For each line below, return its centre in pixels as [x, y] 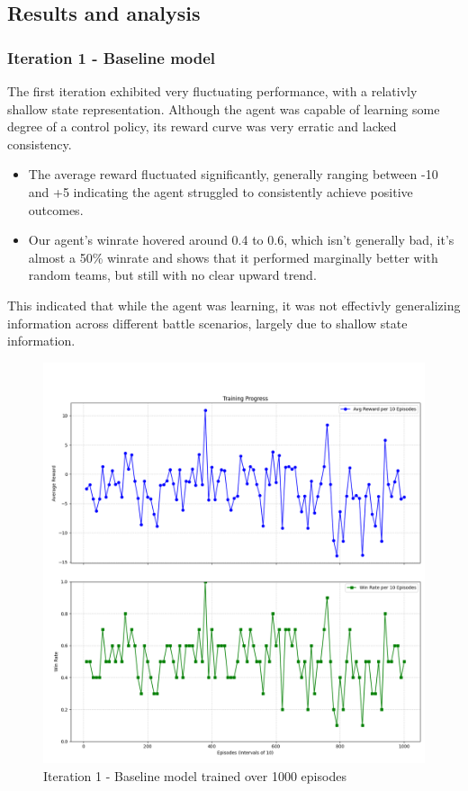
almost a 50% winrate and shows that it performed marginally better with [233, 257]
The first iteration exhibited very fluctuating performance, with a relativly [212, 91]
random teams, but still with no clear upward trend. [172, 275]
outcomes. [56, 209]
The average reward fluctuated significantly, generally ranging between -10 [233, 174]
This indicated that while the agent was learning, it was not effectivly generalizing [234, 305]
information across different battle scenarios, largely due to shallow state [207, 323]
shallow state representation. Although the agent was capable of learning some [224, 108]
